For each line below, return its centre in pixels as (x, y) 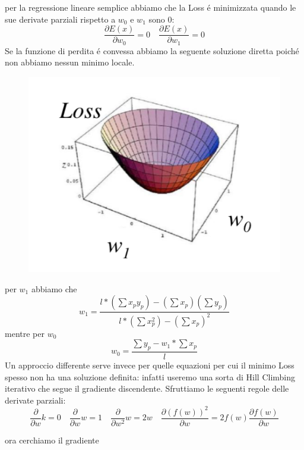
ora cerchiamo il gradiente (52, 440)
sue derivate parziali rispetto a (60, 19)
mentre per (25, 333)
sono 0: (161, 19)
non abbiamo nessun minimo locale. (70, 62)
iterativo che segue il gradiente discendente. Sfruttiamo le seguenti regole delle (147, 388)
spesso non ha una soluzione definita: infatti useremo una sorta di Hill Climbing (150, 376)
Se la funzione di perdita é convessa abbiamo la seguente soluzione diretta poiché (152, 50)
